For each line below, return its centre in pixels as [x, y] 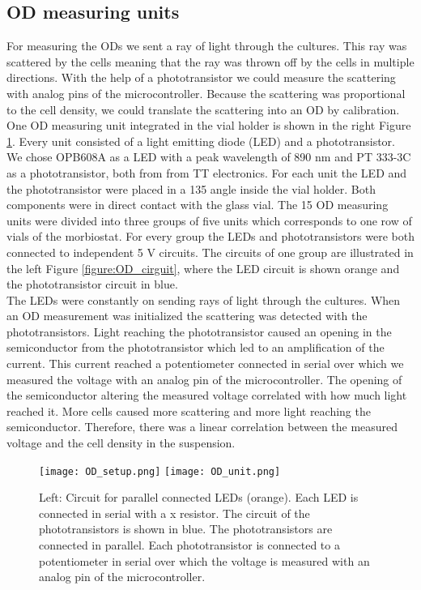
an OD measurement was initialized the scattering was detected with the [187, 316]
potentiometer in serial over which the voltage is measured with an [204, 560]
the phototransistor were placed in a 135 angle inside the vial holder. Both [191, 188]
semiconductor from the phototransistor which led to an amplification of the [196, 347]
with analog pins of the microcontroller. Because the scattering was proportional [206, 93]
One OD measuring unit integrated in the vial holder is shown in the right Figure [209, 125]
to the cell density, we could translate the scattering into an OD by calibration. [203, 109]
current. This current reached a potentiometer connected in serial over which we [205, 363]
